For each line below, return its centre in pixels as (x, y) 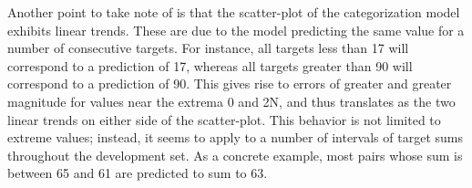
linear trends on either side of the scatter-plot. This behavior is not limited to (224, 119)
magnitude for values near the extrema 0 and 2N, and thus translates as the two (231, 101)
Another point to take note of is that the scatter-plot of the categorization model (234, 12)
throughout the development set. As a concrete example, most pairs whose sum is (235, 155)
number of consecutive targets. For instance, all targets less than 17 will (208, 48)
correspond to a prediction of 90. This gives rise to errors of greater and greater (230, 84)
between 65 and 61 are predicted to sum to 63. (138, 173)
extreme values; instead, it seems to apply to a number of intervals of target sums (235, 137)
